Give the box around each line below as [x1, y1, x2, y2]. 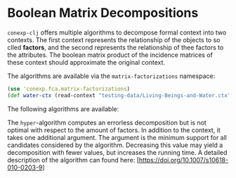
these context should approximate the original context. [7, 58, 166, 66]
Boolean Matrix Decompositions [7, 5, 199, 21]
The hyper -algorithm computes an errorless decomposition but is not [7, 118, 207, 127]
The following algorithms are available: [7, 104, 119, 113]
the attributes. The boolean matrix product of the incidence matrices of [7, 51, 213, 59]
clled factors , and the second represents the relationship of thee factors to [7, 43, 224, 51]
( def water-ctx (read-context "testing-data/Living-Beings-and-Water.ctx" [7, 91, 231, 99]
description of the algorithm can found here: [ [7, 155, 139, 164]
